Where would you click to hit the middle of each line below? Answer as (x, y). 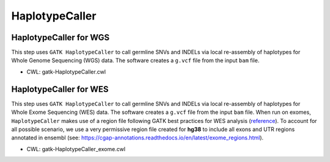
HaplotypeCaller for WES (60, 89)
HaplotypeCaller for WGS (61, 37)
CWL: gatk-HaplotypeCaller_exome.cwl (76, 149)
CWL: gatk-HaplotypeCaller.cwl (66, 72)
